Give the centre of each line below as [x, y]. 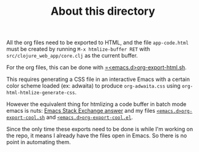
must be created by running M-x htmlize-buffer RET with [78, 49]
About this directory [103, 11]
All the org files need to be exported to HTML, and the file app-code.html [97, 43]
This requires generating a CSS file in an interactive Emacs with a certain [98, 79]
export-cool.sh [26, 118]
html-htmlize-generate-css [41, 93]
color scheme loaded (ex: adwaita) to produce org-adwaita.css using [93, 86]
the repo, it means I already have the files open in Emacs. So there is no [97, 135]
